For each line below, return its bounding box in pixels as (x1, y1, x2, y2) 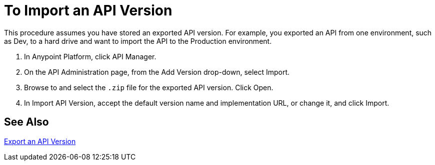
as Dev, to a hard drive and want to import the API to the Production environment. (4, 36, 272, 45)
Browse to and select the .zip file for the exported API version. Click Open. (24, 83, 273, 92)
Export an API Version (4, 137, 76, 146)
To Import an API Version (4, 2, 172, 19)
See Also (4, 116, 49, 129)
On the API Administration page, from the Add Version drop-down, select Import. (24, 67, 290, 76)
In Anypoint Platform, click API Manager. (24, 52, 156, 61)
